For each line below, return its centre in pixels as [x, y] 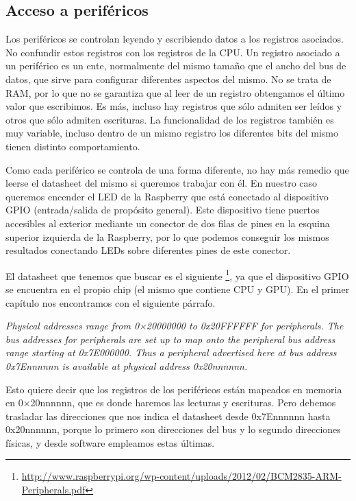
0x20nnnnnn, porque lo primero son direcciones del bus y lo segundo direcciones [173, 429]
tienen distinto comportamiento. [73, 146]
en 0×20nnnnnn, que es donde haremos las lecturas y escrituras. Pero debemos [171, 403]
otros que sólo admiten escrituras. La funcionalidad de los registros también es [170, 119]
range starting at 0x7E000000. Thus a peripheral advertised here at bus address [171, 352]
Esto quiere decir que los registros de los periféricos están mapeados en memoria [174, 389]
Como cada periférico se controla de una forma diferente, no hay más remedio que [177, 169]
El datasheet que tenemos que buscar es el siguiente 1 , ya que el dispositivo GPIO [177, 275]
